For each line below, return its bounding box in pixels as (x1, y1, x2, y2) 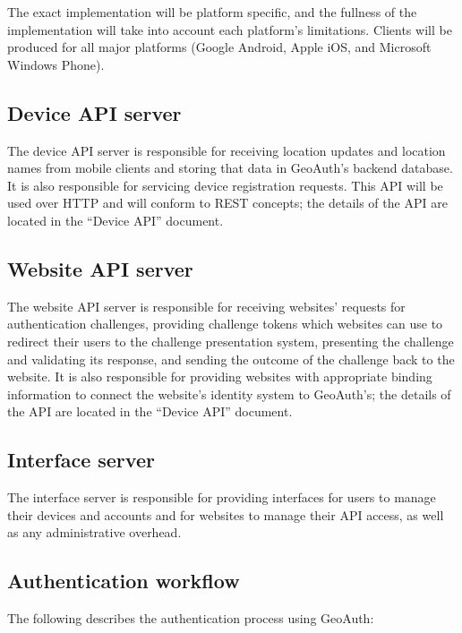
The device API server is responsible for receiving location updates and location (7, 141, 446, 159)
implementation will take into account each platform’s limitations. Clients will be (7, 20, 452, 38)
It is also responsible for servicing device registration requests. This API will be (7, 175, 443, 194)
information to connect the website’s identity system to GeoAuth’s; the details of (7, 384, 451, 403)
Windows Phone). (7, 55, 105, 73)
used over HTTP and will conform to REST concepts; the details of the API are (7, 193, 448, 212)
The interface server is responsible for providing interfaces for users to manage (7, 488, 436, 507)
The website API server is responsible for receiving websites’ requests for (7, 296, 406, 315)
